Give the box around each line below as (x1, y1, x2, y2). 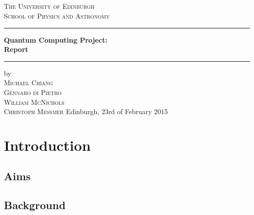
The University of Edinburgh (4, 1, 95, 11)
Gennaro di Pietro (4, 87, 62, 97)
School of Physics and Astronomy (4, 10, 110, 21)
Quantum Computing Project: (4, 34, 107, 45)
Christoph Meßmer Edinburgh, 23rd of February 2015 (4, 106, 168, 117)
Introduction (4, 135, 91, 155)
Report (4, 44, 28, 54)
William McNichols (4, 96, 64, 107)
